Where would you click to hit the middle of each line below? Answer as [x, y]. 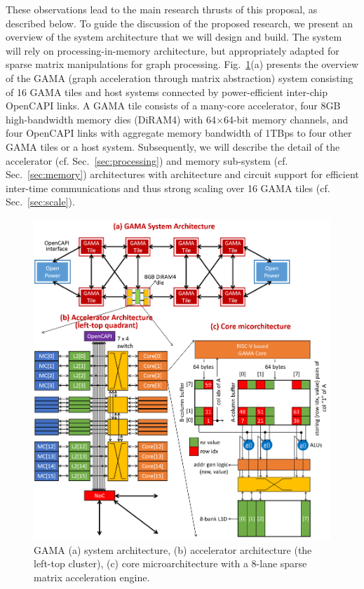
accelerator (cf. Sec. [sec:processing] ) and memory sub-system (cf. [147, 160]
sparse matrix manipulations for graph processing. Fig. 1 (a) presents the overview [182, 64]
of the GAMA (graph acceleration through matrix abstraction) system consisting [180, 77]
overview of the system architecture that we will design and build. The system [174, 37]
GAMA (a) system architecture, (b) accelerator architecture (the [173, 549]
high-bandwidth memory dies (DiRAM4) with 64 [111, 119]
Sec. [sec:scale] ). [40, 202]
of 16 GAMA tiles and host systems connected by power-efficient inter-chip [167, 92]
